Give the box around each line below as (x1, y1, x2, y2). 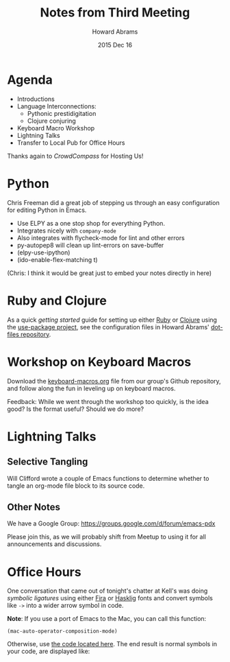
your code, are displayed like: (7, 647, 90, 656)
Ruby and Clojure (7, 293, 107, 308)
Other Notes (7, 501, 60, 512)
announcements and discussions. (7, 540, 102, 548)
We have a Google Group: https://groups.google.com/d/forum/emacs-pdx (7, 519, 216, 528)
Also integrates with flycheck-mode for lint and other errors (16, 233, 185, 241)
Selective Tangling (7, 456, 88, 468)
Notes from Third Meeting (40, 5, 190, 21)
